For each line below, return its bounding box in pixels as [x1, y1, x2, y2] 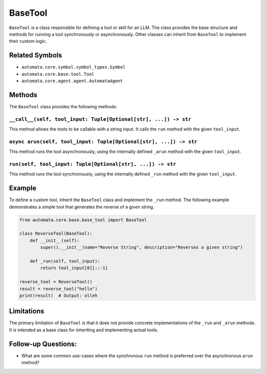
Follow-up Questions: [9, 340, 77, 348]
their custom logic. [9, 38, 47, 44]
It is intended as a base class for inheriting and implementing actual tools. [9, 327, 159, 333]
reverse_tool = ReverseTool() [19, 279, 93, 285]
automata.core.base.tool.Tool [21, 71, 95, 77]
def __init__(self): [30, 238, 80, 243]
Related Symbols [9, 51, 63, 60]
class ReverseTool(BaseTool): [19, 231, 93, 236]
